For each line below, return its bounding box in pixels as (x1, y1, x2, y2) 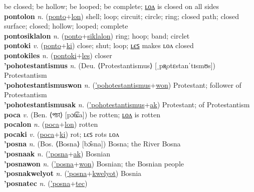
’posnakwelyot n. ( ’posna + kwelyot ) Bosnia (4, 168, 142, 178)
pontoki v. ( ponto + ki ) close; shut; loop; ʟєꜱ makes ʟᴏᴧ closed (4, 40, 194, 51)
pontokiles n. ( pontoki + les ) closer (4, 50, 112, 60)
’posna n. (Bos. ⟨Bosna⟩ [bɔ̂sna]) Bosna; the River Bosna (4, 138, 181, 149)
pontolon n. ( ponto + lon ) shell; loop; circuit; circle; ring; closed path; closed (4, 11, 239, 21)
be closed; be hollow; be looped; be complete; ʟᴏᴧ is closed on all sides (4, 1, 219, 11)
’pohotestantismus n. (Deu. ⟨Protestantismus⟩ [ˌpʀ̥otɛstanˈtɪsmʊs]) (4, 60, 216, 70)
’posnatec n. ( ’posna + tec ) (4, 177, 88, 188)
